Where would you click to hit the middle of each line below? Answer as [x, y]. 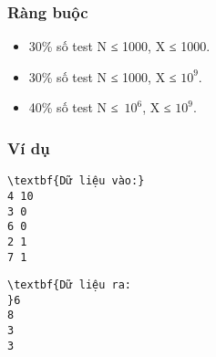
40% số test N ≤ [73, 107]
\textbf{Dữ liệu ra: [70, 285]
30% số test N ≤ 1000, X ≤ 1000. [119, 46]
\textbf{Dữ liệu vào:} [76, 181]
